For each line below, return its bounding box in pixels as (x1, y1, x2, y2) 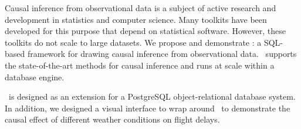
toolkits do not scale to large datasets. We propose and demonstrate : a (5, 36, 262, 48)
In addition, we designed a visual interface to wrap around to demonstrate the (5, 101, 290, 114)
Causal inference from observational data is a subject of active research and (5, 2, 276, 13)
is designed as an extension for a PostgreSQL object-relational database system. (8, 90, 296, 103)
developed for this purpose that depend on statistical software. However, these (5, 25, 286, 37)
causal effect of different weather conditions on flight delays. (5, 113, 220, 125)
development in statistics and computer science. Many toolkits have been (5, 13, 267, 25)
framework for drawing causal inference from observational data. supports (27, 47, 297, 60)
